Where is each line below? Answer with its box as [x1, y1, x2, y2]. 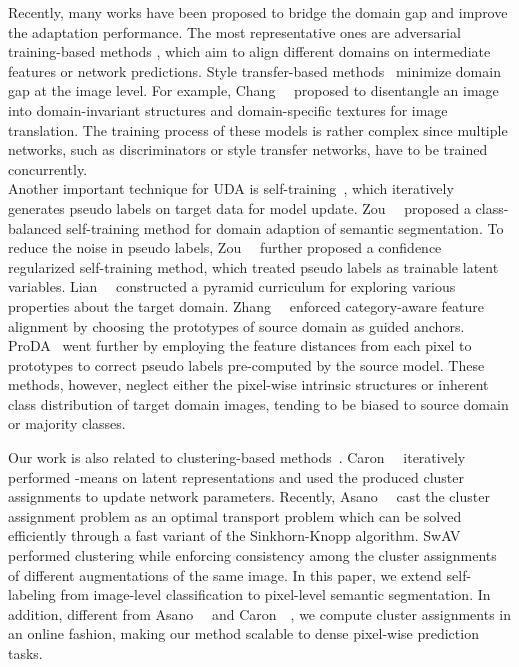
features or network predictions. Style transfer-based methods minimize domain [8, 60, 501, 81]
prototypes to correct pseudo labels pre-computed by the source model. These [8, 354, 485, 375]
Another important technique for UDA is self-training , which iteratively [8, 178, 454, 199]
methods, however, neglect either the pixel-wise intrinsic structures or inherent [8, 374, 489, 395]
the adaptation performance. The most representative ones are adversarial [8, 21, 461, 42]
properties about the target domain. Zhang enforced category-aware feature [8, 295, 484, 316]
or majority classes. [8, 413, 126, 434]
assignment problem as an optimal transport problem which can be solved [8, 505, 462, 526]
